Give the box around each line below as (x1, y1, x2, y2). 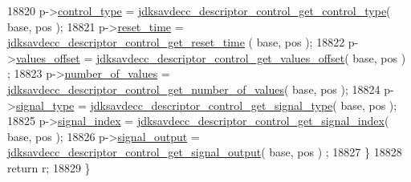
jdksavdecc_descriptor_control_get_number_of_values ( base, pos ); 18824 (7, 80, 380, 97)
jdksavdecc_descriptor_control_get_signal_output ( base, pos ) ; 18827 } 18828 (7, 144, 402, 160)
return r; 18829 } (7, 159, 91, 176)
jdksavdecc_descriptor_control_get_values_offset (96, 49, 345, 66)
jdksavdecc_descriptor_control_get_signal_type (90, 96, 333, 113)
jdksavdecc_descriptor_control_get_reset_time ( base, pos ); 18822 (7, 34, 345, 51)
